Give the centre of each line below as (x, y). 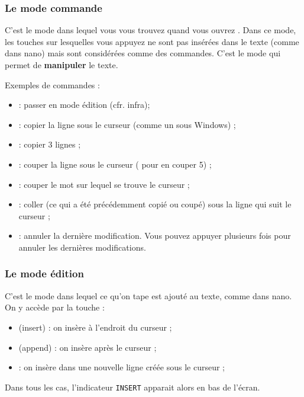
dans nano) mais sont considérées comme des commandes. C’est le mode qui (143, 53)
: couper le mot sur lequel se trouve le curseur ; (104, 184)
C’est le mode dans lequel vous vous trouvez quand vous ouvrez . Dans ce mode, (151, 30)
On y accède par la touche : (55, 307)
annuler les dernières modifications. (82, 247)
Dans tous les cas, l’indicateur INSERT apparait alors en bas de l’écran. (132, 387)
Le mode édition (44, 273)
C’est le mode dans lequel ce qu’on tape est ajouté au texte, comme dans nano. (148, 295)
